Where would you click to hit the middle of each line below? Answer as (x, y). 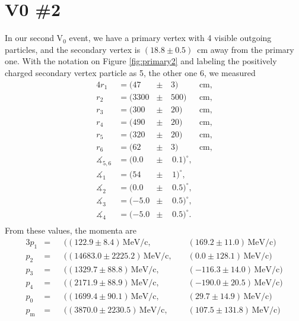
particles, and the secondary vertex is (73, 49)
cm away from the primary (246, 49)
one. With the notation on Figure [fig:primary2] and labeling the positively (141, 61)
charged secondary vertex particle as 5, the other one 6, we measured (130, 72)
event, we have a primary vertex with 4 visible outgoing (170, 38)
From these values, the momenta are (71, 230)
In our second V (34, 38)
